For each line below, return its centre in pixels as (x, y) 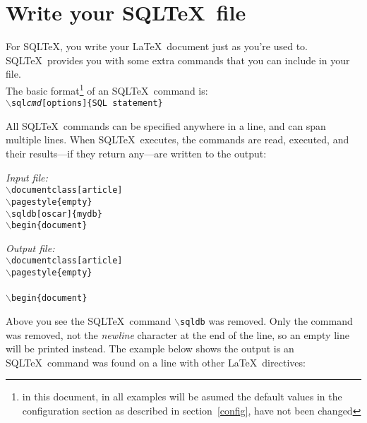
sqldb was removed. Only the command (266, 320)
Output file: (30, 248)
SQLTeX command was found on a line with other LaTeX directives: (156, 362)
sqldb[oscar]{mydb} (56, 214)
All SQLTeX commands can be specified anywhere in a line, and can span (166, 125)
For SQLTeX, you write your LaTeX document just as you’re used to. (157, 46)
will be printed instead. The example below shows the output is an (150, 348)
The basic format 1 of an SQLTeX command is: (107, 89)
